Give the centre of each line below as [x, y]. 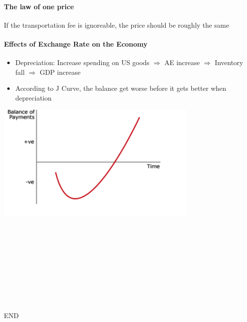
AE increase [182, 62]
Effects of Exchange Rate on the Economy [76, 43]
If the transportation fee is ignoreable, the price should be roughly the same [116, 25]
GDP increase [60, 72]
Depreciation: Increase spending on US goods [82, 62]
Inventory [229, 62]
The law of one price [39, 6]
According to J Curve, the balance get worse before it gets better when [121, 88]
